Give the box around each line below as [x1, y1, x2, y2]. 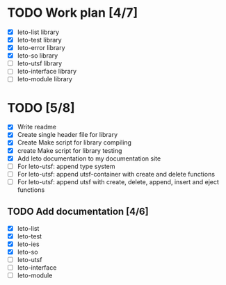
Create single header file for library [17, 131, 118, 139]
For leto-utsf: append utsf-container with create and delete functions [17, 170, 216, 178]
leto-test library [17, 36, 62, 44]
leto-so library [17, 51, 58, 60]
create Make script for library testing [17, 146, 122, 154]
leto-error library [17, 44, 65, 52]
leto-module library [17, 75, 73, 83]
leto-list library [17, 28, 60, 36]
